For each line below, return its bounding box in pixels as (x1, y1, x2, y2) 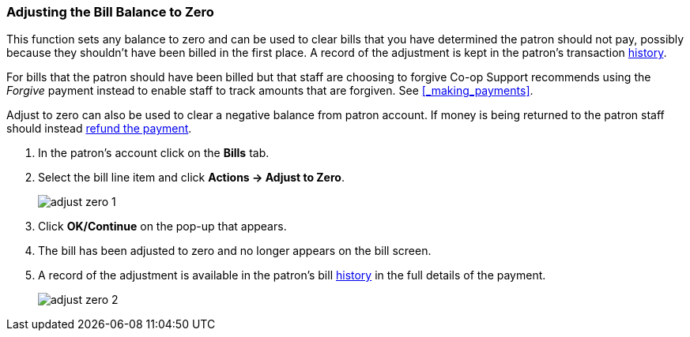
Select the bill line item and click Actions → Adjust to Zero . (38, 170, 345, 185)
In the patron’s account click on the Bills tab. (38, 146, 270, 160)
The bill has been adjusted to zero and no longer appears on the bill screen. (38, 244, 432, 258)
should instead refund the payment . (6, 122, 192, 136)
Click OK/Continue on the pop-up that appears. (38, 219, 287, 234)
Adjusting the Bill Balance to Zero (6, 4, 214, 20)
